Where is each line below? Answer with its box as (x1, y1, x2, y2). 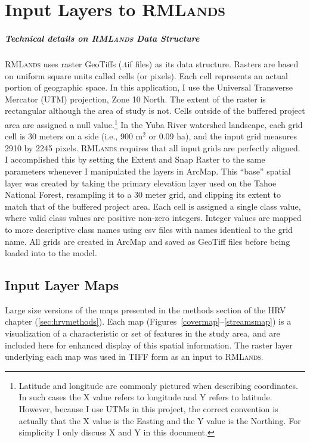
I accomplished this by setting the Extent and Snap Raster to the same (5, 153, 265, 166)
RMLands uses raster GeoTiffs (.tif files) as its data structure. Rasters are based (5, 57, 299, 70)
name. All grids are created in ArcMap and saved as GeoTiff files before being (5, 235, 290, 247)
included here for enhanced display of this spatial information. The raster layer (5, 338, 293, 351)
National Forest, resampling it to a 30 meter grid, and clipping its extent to (5, 188, 281, 201)
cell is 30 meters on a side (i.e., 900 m (5, 130, 143, 142)
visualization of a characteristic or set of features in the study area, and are (5, 327, 280, 340)
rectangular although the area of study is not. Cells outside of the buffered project (5, 104, 305, 117)
